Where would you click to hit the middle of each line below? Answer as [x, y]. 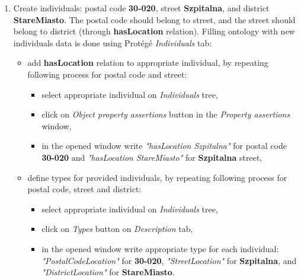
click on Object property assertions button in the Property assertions [166, 114]
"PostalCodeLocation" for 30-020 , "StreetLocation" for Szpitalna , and [169, 260]
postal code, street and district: [84, 189]
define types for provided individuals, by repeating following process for [157, 177]
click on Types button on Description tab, [117, 229]
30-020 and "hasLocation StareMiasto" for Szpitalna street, [152, 157]
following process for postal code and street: [107, 74]
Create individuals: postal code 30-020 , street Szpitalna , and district [141, 8]
